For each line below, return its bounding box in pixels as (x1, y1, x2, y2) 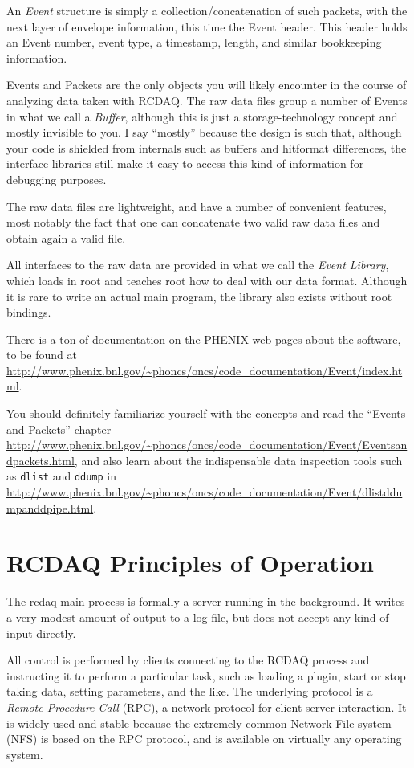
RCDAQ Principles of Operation (6, 546, 374, 579)
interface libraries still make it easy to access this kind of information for (6, 155, 364, 172)
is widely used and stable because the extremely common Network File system (6, 714, 392, 731)
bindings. (6, 304, 51, 321)
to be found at (6, 346, 77, 363)
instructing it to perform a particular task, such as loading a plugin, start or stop (6, 667, 406, 684)
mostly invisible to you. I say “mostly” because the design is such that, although (6, 124, 402, 141)
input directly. (6, 624, 76, 641)
